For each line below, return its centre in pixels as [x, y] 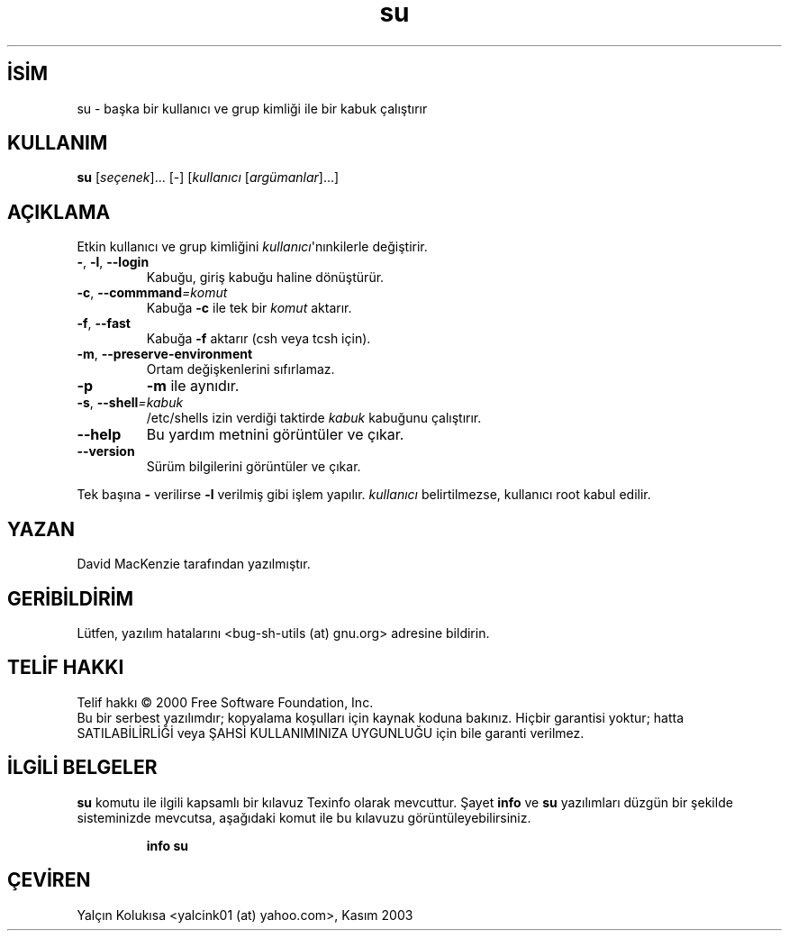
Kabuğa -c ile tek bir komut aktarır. [249, 308]
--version [106, 451]
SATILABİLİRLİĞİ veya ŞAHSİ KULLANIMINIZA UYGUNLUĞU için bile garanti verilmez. [331, 733]
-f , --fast [104, 323]
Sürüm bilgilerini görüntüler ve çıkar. [254, 467]
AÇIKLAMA [59, 212]
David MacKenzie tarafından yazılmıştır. [194, 564]
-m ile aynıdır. [193, 386]
